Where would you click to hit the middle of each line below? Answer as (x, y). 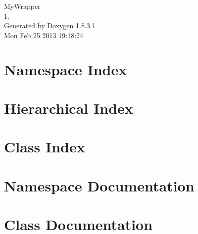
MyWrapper (22, 6)
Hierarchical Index (69, 108)
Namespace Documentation (99, 185)
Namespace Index (66, 69)
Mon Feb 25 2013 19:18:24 (44, 35)
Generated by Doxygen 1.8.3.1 (50, 25)
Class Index (45, 147)
